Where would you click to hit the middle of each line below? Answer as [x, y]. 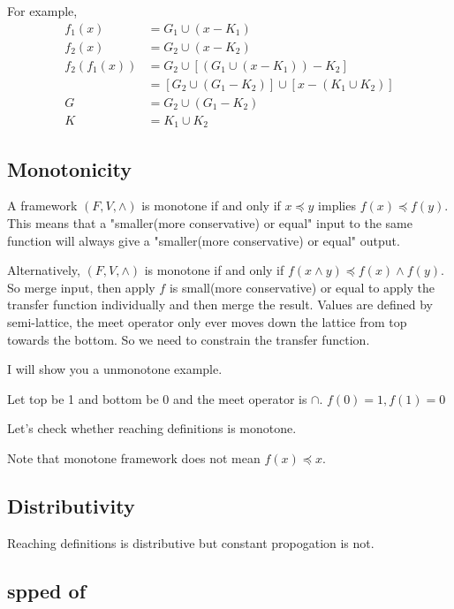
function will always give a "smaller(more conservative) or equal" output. [204, 240]
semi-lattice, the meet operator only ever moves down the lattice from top [207, 322]
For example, [42, 11]
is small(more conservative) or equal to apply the [302, 287]
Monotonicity [69, 168]
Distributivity [71, 505]
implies [337, 206]
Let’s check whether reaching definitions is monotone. [152, 428]
